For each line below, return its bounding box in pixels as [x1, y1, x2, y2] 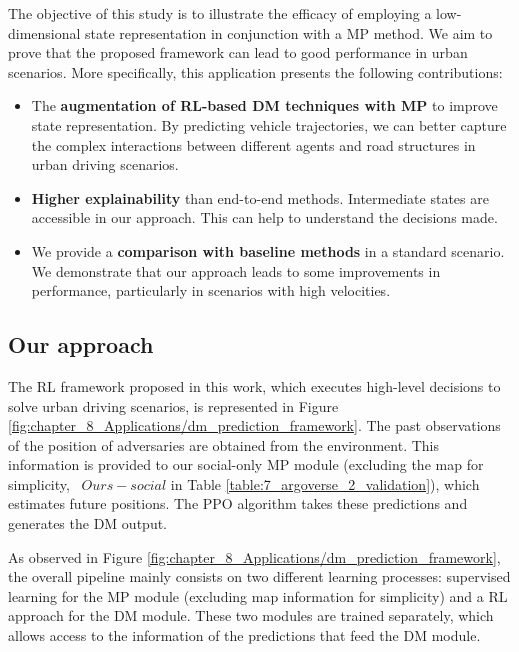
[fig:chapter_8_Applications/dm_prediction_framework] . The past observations [8, 415, 501, 436]
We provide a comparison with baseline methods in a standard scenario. [31, 240, 505, 261]
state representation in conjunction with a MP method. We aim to [85, 22, 493, 43]
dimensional [8, 22, 81, 43]
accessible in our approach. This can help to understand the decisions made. [31, 207, 498, 228]
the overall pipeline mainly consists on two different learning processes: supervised [8, 566, 511, 587]
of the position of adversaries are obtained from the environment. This [8, 434, 440, 455]
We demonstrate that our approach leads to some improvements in [31, 260, 441, 281]
